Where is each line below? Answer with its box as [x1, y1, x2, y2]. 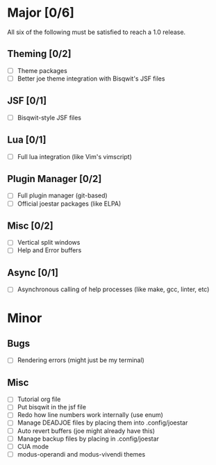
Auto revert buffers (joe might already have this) [17, 426, 155, 435]
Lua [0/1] [7, 134, 47, 146]
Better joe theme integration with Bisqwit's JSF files [17, 74, 165, 83]
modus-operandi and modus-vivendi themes [17, 450, 146, 458]
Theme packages [17, 66, 67, 74]
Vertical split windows [17, 238, 81, 247]
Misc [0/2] [7, 220, 53, 231]
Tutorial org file [17, 395, 61, 404]
